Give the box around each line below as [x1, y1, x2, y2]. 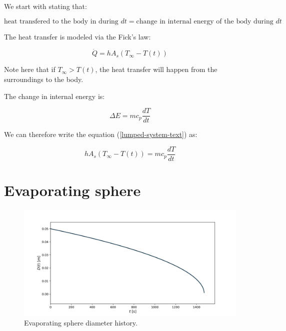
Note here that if [4, 64, 55, 74]
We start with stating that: [4, 1, 87, 11]
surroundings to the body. [4, 74, 83, 84]
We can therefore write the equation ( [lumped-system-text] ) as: [4, 129, 197, 139]
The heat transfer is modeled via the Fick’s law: [4, 31, 151, 41]
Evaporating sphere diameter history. [24, 317, 137, 327]
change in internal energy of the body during [136, 17, 273, 25]
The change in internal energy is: [4, 90, 105, 101]
